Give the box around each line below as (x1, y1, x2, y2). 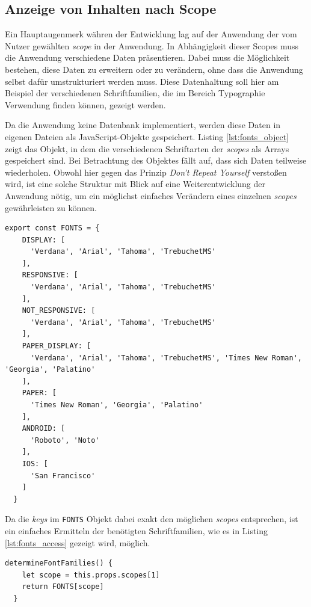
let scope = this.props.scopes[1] (22, 570, 160, 579)
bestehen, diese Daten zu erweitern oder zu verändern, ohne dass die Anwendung (5, 63, 303, 75)
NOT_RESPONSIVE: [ (22, 306, 96, 315)
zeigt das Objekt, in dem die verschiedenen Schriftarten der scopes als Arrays (5, 142, 289, 155)
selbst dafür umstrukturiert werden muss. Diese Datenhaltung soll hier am (5, 75, 279, 87)
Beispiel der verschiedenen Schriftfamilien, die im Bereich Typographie (5, 87, 265, 99)
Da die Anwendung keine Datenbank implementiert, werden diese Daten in (5, 119, 281, 131)
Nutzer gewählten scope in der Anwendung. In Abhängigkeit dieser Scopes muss (5, 39, 299, 52)
